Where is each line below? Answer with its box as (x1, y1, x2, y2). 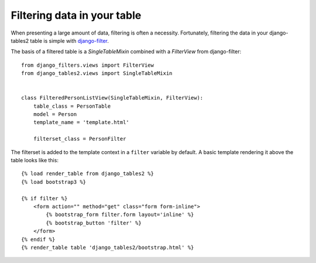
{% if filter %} (21, 195, 68, 201)
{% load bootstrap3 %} (21, 179, 87, 185)
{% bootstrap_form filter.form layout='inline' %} (46, 211, 194, 218)
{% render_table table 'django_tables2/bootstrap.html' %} (21, 244, 194, 251)
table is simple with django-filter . (30, 37, 109, 44)
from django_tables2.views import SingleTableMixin (21, 70, 173, 77)
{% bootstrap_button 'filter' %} (46, 220, 142, 226)
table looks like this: (11, 157, 59, 164)
